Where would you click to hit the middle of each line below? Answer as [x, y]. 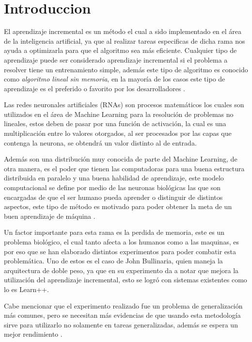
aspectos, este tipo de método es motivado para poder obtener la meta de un [118, 206]
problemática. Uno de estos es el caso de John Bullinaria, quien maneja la [113, 261]
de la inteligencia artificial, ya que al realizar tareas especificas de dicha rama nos [125, 41]
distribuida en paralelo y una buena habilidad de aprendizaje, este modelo [114, 178]
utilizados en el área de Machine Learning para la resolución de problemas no [119, 114]
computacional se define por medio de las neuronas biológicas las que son [112, 187]
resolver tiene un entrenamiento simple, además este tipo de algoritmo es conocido [126, 69]
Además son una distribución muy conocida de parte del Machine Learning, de [121, 159]
